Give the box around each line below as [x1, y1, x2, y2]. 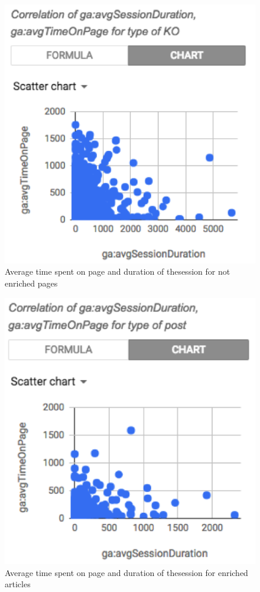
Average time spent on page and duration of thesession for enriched [5, 566, 248, 578]
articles [5, 578, 31, 590]
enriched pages [5, 277, 58, 289]
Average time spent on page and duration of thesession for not [5, 265, 230, 278]
